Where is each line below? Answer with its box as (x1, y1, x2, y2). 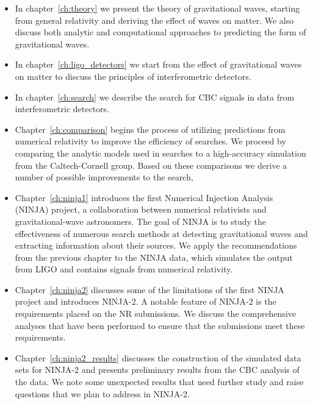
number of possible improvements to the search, (15, 171, 193, 183)
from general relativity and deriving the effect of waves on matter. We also (15, 13, 294, 26)
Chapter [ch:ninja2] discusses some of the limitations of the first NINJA (15, 283, 284, 296)
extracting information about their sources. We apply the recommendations (15, 239, 297, 252)
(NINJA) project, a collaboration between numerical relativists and (15, 203, 267, 216)
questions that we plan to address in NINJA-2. (15, 387, 190, 400)
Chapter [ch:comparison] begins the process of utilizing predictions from (15, 122, 286, 135)
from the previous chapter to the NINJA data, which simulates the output (15, 250, 293, 263)
